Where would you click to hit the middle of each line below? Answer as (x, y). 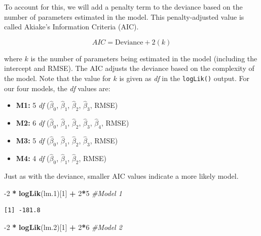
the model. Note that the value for (58, 78)
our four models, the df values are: (57, 88)
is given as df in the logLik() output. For (184, 78)
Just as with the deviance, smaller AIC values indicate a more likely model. (121, 176)
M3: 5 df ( (33, 141)
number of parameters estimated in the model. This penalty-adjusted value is (124, 16)
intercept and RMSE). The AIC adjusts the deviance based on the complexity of (129, 68)
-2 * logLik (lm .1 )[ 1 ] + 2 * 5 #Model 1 (63, 193)
